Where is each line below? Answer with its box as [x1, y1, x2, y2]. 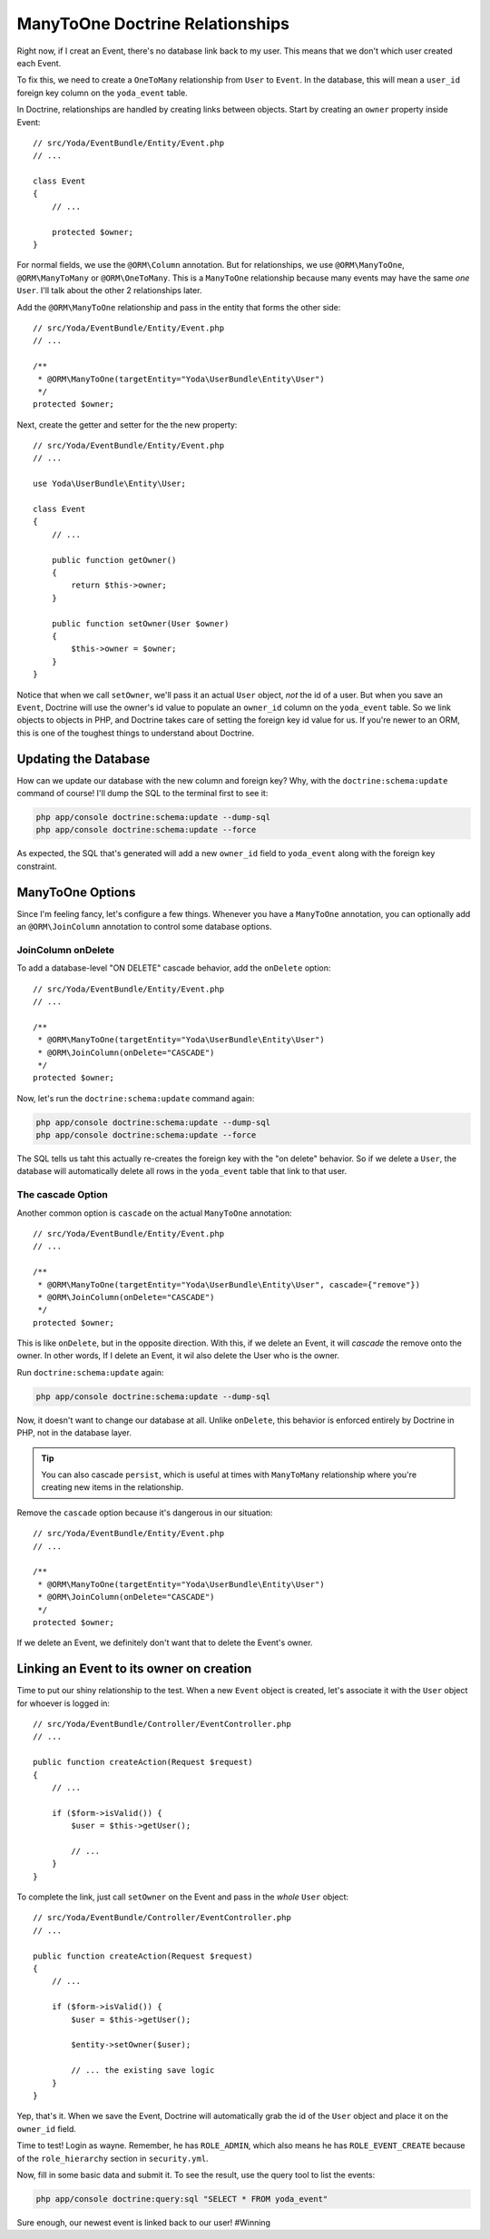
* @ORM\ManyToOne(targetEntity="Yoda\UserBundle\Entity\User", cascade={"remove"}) [37, 1279, 421, 1289]
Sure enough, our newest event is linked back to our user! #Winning [16, 2216, 271, 2228]
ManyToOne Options [16, 884, 136, 900]
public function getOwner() [51, 555, 177, 565]
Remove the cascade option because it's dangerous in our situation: [16, 1507, 273, 1518]
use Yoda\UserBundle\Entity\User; [33, 478, 186, 489]
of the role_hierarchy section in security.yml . [16, 2153, 209, 2164]
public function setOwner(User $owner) [51, 618, 230, 628]
